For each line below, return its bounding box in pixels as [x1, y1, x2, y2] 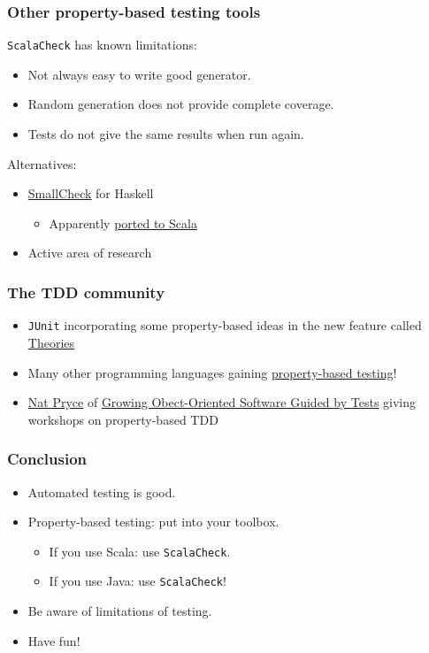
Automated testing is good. [27, 482, 176, 501]
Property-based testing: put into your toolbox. [27, 512, 280, 531]
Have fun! [27, 631, 80, 649]
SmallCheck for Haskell [27, 184, 154, 203]
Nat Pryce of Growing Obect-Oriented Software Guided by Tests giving [27, 393, 417, 411]
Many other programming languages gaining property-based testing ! [27, 363, 397, 381]
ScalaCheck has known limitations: [7, 35, 197, 54]
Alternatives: [7, 154, 77, 173]
